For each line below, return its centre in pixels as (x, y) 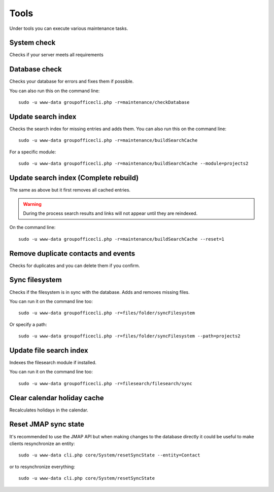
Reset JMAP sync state (47, 424)
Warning (32, 204)
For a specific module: (33, 152)
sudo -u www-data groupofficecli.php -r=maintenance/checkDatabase (104, 102)
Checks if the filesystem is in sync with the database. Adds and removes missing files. (99, 292)
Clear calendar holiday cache (57, 398)
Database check (36, 69)
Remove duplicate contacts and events (72, 253)
